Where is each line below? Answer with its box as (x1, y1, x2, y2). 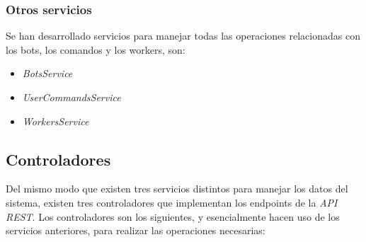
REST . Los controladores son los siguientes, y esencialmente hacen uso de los (6, 209, 340, 224)
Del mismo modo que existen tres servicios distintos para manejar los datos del (6, 181, 348, 196)
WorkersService (22, 113, 89, 128)
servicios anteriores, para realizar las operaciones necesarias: (6, 223, 265, 238)
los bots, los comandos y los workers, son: (6, 42, 185, 57)
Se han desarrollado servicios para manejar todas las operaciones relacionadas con (6, 28, 360, 43)
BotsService (22, 66, 73, 81)
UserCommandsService (22, 90, 121, 104)
